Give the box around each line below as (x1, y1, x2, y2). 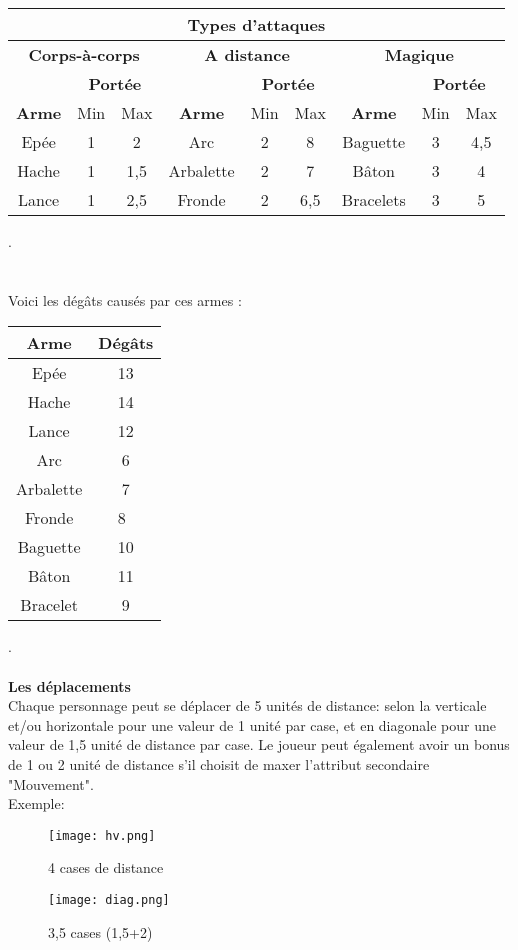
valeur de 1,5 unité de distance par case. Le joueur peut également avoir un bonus (8, 734, 510, 755)
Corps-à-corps (28, 43, 140, 66)
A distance (204, 43, 290, 66)
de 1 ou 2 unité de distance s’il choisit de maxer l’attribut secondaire (8, 753, 430, 774)
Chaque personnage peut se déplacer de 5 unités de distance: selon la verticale (8, 695, 487, 716)
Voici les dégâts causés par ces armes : (8, 289, 242, 310)
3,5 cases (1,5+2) (48, 921, 153, 942)
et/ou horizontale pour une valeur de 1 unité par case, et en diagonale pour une (8, 714, 496, 735)
